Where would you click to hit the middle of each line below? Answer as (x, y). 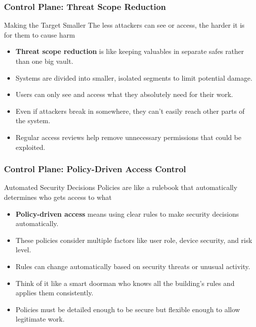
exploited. (30, 147)
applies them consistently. (54, 293)
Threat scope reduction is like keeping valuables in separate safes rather (130, 51)
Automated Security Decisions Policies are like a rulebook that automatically (121, 187)
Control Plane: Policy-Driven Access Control (95, 169)
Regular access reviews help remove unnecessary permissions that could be (128, 137)
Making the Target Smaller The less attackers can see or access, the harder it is (124, 25)
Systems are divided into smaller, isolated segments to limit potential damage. (134, 77)
